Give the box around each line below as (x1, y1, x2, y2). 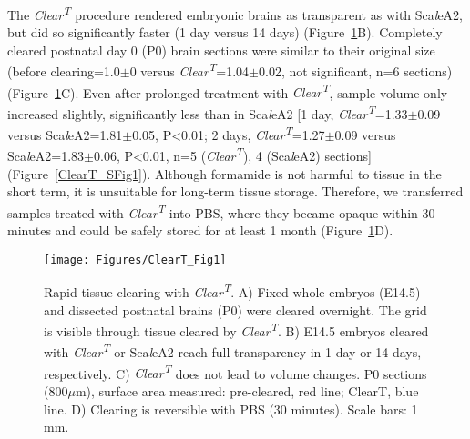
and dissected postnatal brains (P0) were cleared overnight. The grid (44, 300, 427, 319)
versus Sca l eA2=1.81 (7, 125, 123, 144)
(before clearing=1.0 (7, 62, 120, 81)
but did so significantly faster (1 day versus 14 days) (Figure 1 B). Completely (7, 23, 443, 42)
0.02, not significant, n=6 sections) (259, 62, 453, 81)
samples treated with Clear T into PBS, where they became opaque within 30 (7, 200, 435, 222)
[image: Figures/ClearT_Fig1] (44, 253, 227, 266)
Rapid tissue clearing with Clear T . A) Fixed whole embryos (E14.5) (44, 280, 421, 302)
